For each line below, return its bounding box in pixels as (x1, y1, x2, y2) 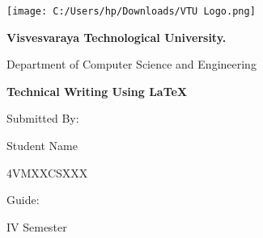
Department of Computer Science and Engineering (6, 56, 257, 73)
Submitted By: (6, 110, 79, 127)
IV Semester (6, 218, 67, 235)
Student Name (6, 137, 78, 154)
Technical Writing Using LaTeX (6, 82, 188, 99)
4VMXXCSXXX (6, 164, 88, 181)
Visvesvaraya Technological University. (6, 28, 227, 45)
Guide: (6, 191, 40, 208)
